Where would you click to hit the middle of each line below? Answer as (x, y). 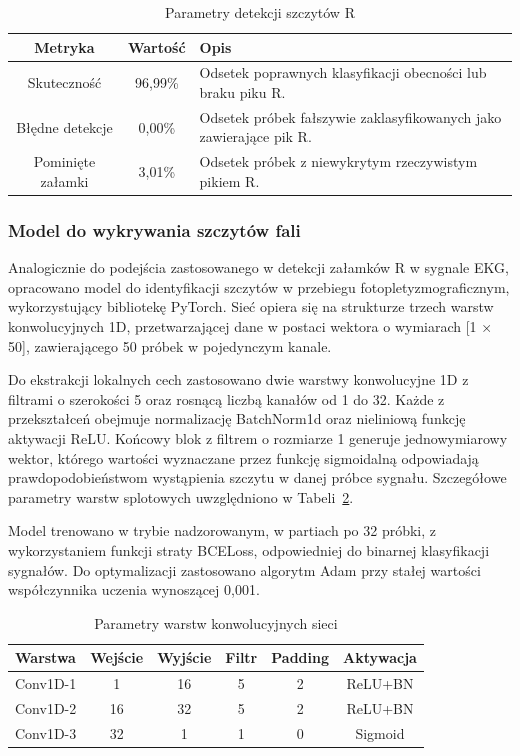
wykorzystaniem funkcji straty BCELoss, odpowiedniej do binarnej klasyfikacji (249, 549)
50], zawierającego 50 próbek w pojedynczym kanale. (170, 345)
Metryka (64, 46)
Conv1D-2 (46, 708)
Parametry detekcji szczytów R (260, 12)
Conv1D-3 (46, 732)
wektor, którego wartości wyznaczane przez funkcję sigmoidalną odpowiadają (243, 457)
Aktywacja (380, 657)
